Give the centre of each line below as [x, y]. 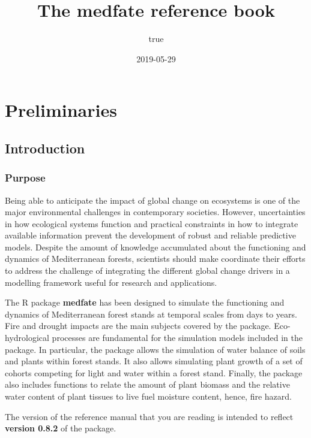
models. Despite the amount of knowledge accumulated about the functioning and [155, 247]
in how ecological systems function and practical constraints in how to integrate [152, 223]
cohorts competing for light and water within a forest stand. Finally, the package [154, 372]
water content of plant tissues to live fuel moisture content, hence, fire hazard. [148, 396]
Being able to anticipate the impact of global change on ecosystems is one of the [152, 200]
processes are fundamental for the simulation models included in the [177, 338]
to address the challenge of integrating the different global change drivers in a [147, 271]
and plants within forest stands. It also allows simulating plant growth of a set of [154, 361]
